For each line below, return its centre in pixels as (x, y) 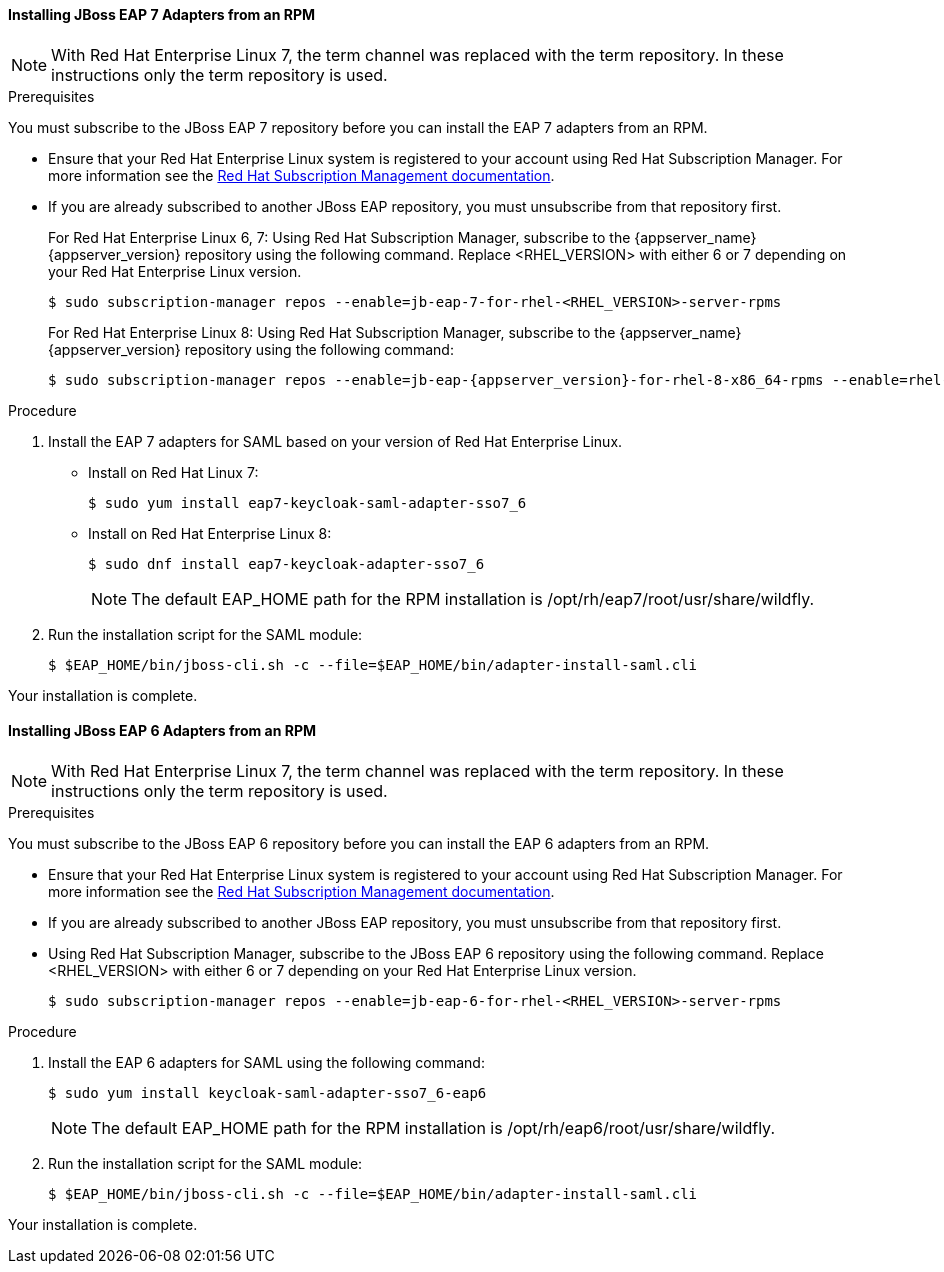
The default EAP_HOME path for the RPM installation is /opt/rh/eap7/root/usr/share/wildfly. (473, 598)
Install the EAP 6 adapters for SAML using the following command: (266, 1062)
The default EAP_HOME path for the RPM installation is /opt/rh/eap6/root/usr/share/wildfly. (433, 1127)
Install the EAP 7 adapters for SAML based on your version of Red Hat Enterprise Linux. (335, 441)
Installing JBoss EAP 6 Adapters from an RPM (162, 731)
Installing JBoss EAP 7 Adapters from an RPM (162, 14)
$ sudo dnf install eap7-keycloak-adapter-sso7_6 (286, 563)
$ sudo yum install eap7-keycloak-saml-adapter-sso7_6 (307, 502)
